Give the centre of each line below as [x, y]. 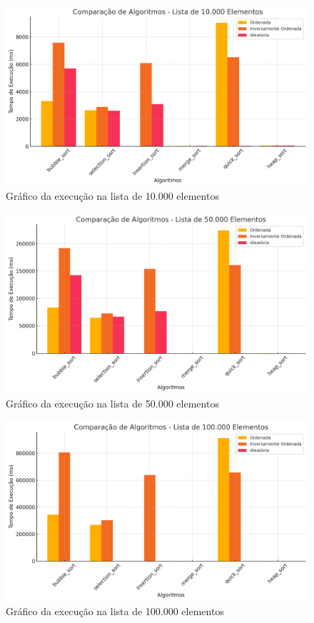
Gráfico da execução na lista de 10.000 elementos [112, 196]
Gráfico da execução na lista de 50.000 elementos [112, 403]
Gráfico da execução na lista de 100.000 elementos [115, 611]
